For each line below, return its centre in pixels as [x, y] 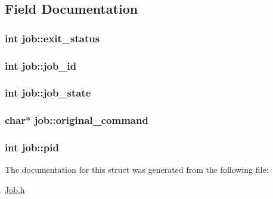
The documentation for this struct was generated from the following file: [137, 170]
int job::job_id [41, 65]
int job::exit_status [52, 38]
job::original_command [91, 120]
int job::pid [32, 147]
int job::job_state [48, 93]
